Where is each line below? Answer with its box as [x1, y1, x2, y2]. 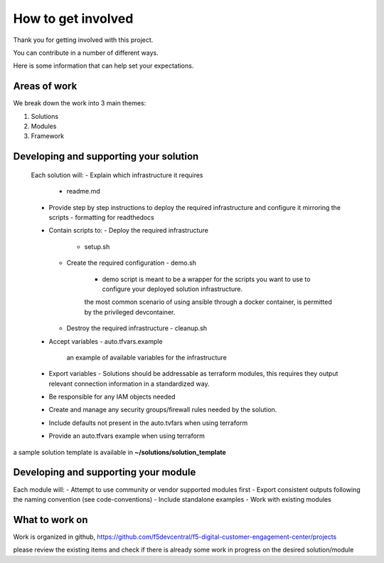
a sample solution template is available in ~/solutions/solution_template [13, 448, 227, 456]
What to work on [13, 513, 88, 526]
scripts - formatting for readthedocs [48, 213, 154, 221]
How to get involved [13, 11, 134, 26]
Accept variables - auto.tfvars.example [48, 337, 163, 345]
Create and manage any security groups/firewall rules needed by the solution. [48, 406, 277, 414]
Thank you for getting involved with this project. [13, 36, 154, 44]
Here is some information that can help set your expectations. [13, 61, 194, 70]
